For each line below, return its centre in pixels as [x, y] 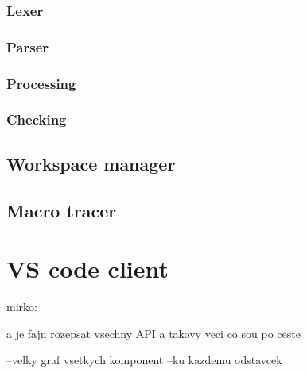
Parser [28, 46]
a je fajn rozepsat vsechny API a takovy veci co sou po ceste [153, 333]
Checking [37, 119]
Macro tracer [62, 210]
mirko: [22, 307]
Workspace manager [91, 163]
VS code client [88, 269]
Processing [41, 83]
